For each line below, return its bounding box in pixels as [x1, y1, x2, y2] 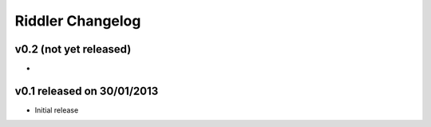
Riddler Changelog [14, 12, 141, 30]
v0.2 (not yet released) [14, 42, 132, 56]
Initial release [34, 105, 79, 115]
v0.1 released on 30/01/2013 [14, 84, 159, 97]
